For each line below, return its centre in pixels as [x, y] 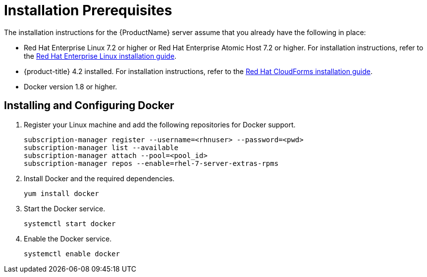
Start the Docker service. [65, 208]
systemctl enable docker [72, 254]
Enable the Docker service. [68, 238]
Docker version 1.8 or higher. [71, 86]
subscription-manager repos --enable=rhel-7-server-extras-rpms [151, 163]
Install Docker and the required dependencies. [99, 178]
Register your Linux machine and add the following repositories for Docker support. [160, 124]
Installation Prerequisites [88, 10]
